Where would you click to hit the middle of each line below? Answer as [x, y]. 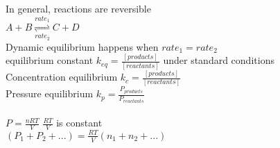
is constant [79, 123]
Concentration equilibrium [62, 77]
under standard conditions [219, 60]
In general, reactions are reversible [78, 8]
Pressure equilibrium [50, 93]
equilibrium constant [50, 60]
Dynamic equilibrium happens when [82, 46]
